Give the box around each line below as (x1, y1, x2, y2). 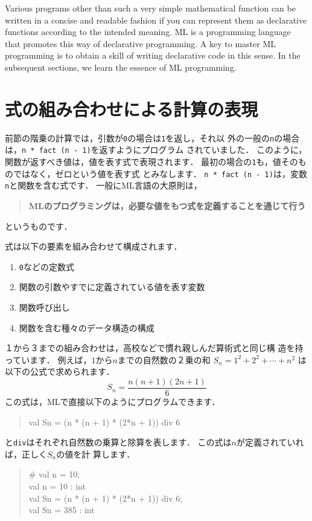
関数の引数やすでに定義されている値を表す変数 (19, 280, 205, 293)
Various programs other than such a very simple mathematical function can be (5, 2, 296, 14)
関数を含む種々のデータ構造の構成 (19, 321, 154, 334)
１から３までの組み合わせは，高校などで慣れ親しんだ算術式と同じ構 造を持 (5, 341, 304, 354)
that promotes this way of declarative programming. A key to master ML (5, 37, 276, 50)
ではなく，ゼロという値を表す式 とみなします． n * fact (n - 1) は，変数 (13, 167, 307, 180)
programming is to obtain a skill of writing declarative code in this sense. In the (5, 49, 301, 62)
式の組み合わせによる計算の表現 (5, 96, 258, 121)
